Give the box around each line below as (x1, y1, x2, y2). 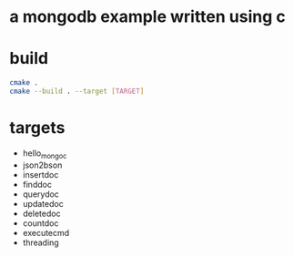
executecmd (22, 227, 70, 238)
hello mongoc (22, 148, 67, 160)
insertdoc (22, 169, 59, 180)
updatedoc (22, 198, 64, 209)
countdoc (22, 217, 59, 229)
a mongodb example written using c (9, 6, 287, 27)
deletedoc (22, 208, 61, 219)
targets (9, 118, 66, 139)
